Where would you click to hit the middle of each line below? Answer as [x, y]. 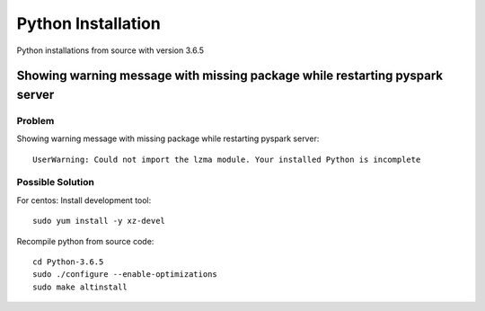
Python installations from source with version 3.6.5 [110, 50]
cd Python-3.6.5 [68, 262]
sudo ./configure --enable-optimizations [125, 275]
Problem [35, 120]
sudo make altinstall [80, 287]
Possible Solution [55, 182]
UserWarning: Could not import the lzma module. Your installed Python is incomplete [227, 159]
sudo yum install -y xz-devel [99, 221]
